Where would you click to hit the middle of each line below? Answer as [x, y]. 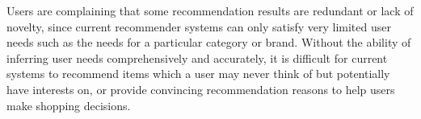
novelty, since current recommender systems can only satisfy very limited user [199, 26]
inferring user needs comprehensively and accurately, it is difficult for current [197, 57]
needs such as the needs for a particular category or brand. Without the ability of [209, 42]
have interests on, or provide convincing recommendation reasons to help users [201, 89]
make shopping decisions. [69, 105]
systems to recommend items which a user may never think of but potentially [198, 74]
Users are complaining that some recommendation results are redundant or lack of [210, 10]
